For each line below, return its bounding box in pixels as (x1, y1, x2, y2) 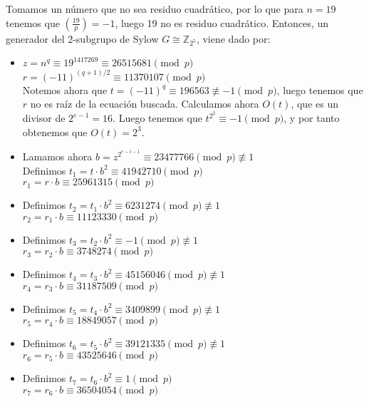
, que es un (291, 96, 338, 111)
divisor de (22, 110, 66, 125)
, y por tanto (284, 110, 340, 125)
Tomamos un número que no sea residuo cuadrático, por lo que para (6, 1, 303, 16)
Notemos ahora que (22, 82, 108, 97)
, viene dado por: (196, 31, 271, 46)
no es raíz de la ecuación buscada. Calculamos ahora (30, 96, 259, 111)
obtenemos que (22, 124, 88, 139)
